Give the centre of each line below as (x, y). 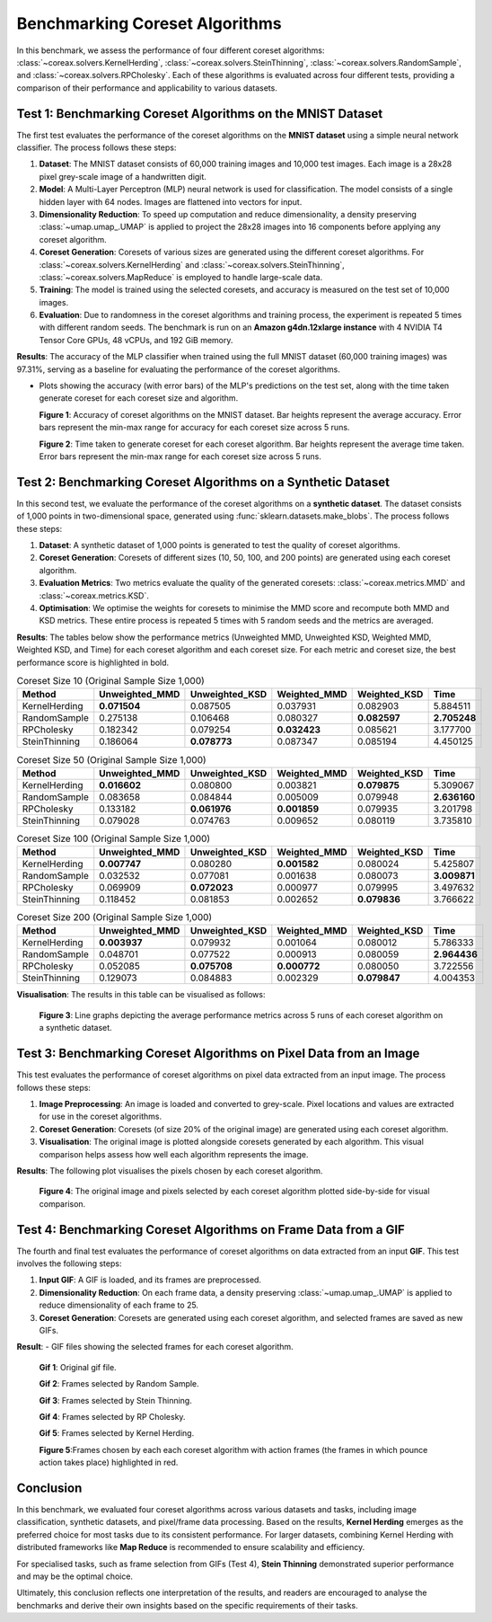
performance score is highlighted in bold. (93, 662)
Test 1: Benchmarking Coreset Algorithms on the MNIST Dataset (200, 114)
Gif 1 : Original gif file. (78, 1367)
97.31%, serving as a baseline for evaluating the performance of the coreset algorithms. (178, 369)
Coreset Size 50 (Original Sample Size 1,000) (111, 759)
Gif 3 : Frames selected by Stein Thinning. (115, 1400)
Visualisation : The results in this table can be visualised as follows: (141, 995)
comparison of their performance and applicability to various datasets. (147, 88)
